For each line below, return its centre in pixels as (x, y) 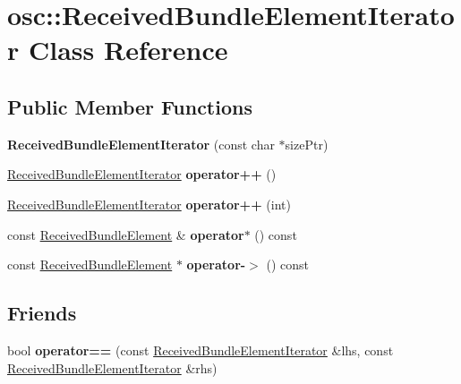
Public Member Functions (130, 106)
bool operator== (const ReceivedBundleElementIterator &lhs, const (201, 350)
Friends (42, 313)
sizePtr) (307, 144)
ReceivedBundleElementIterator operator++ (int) (149, 204)
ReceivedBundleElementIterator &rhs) (112, 367)
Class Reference (128, 50)
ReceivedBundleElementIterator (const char (141, 144)
